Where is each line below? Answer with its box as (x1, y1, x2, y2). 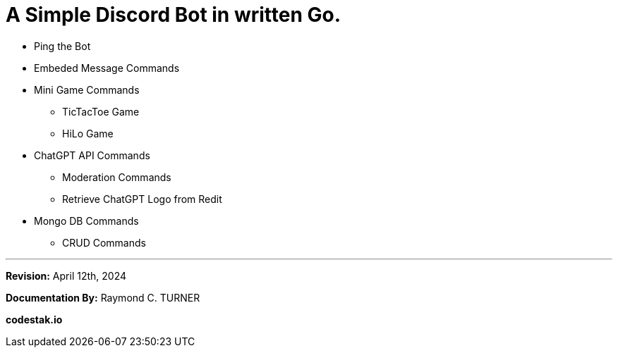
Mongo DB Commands (34, 214, 139, 227)
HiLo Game (62, 127, 114, 140)
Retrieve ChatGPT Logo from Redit (62, 192, 222, 205)
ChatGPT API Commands (34, 149, 150, 161)
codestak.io (6, 313, 63, 326)
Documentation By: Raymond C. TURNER (6, 291, 200, 304)
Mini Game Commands (34, 83, 140, 96)
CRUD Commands (62, 236, 146, 249)
